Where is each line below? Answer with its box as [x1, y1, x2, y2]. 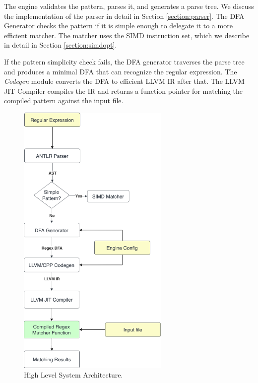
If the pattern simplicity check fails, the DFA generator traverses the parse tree [4, 56, 245, 66]
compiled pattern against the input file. [4, 95, 124, 106]
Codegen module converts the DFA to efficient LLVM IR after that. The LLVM [4, 76, 245, 86]
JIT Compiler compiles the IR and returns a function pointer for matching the [4, 85, 243, 96]
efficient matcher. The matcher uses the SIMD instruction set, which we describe [4, 30, 250, 40]
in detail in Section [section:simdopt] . [4, 40, 117, 50]
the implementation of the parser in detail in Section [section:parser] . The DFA [4, 10, 245, 21]
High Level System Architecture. [24, 370, 123, 380]
